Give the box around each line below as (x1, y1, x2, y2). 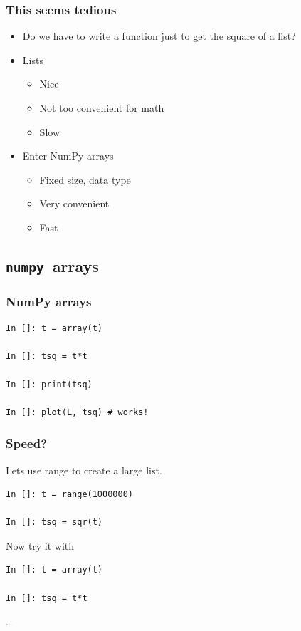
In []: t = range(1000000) (6, 489, 133, 500)
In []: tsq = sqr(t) (6, 517, 103, 528)
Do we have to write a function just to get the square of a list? (22, 28, 296, 43)
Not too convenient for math (39, 100, 164, 115)
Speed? (6, 434, 48, 452)
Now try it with (6, 538, 75, 553)
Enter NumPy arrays (22, 148, 114, 163)
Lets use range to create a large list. (6, 462, 162, 477)
